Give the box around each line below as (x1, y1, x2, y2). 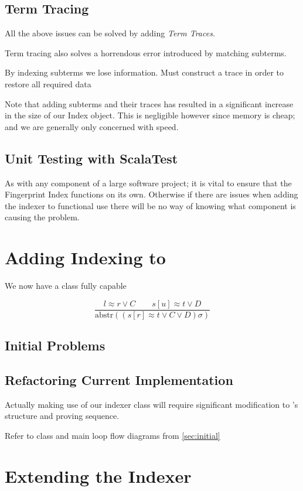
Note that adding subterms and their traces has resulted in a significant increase (5, 97, 294, 110)
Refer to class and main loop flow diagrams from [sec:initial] (5, 429, 220, 441)
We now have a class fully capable (5, 279, 127, 292)
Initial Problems (5, 336, 105, 354)
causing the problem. (5, 211, 80, 223)
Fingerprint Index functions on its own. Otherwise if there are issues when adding (5, 188, 298, 200)
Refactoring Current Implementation (5, 370, 233, 388)
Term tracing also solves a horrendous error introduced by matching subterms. (5, 46, 287, 59)
